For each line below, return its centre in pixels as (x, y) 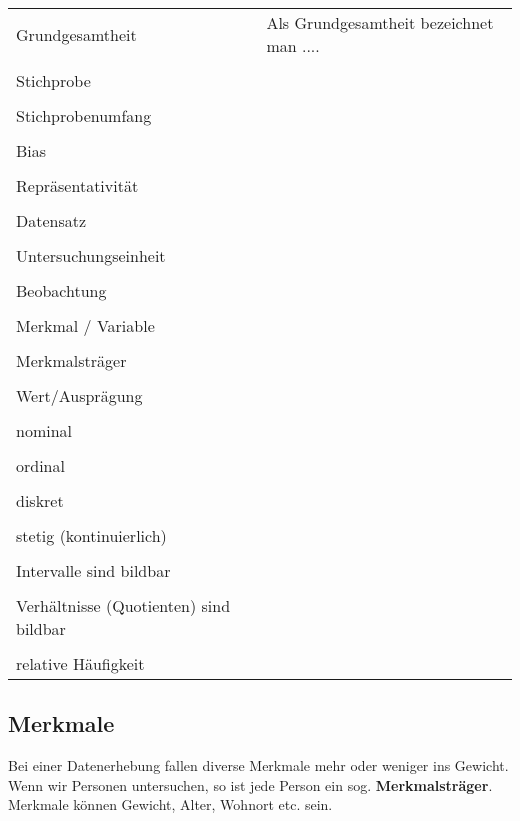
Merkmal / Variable (85, 325)
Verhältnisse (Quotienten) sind (123, 605)
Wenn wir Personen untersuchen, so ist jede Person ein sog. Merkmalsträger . (250, 784)
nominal (44, 430)
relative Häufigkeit (80, 663)
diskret (40, 500)
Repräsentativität (77, 185)
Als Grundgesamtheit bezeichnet (380, 22)
